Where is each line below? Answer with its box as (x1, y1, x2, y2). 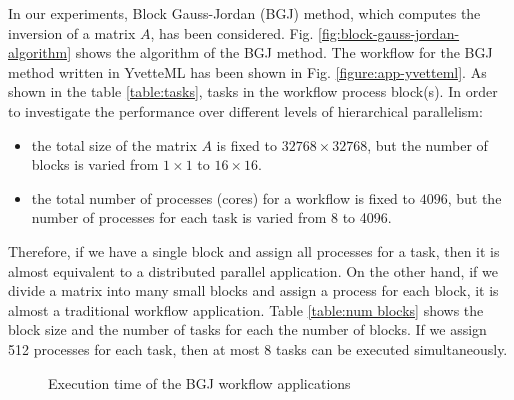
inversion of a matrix (8, 22, 136, 43)
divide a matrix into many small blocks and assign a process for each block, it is (8, 280, 499, 301)
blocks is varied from (31, 154, 159, 175)
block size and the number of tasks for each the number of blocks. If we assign (8, 319, 487, 340)
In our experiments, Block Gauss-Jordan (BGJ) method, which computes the (8, 3, 481, 23)
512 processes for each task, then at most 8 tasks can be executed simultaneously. (8, 338, 508, 359)
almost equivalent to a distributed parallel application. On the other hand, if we (8, 260, 498, 281)
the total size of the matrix (31, 134, 197, 155)
